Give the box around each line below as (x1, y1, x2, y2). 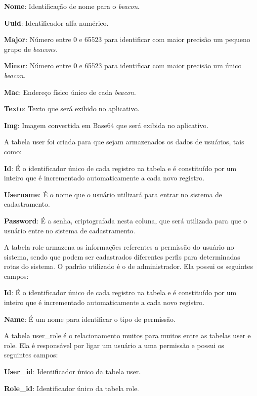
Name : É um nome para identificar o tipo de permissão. (4, 313, 175, 324)
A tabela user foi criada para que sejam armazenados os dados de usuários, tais (4, 136, 244, 147)
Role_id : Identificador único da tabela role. (4, 383, 139, 393)
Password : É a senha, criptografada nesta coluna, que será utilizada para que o (4, 215, 247, 225)
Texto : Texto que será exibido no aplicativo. (4, 103, 140, 114)
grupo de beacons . (4, 44, 57, 54)
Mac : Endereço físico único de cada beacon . (4, 87, 136, 97)
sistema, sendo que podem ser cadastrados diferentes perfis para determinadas (4, 251, 240, 262)
